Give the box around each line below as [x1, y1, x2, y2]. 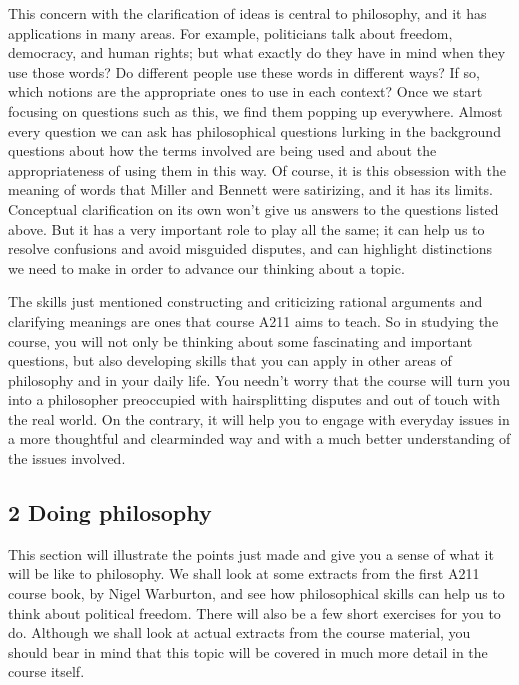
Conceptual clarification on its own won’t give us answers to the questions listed [8, 198, 499, 219]
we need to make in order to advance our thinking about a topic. [8, 257, 405, 278]
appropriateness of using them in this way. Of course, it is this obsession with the [8, 159, 506, 180]
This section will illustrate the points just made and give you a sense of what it [8, 543, 494, 564]
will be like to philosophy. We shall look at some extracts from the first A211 [8, 563, 480, 584]
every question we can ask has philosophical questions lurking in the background [8, 120, 501, 141]
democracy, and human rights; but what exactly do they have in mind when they [8, 42, 506, 63]
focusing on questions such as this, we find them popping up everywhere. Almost [8, 100, 503, 121]
